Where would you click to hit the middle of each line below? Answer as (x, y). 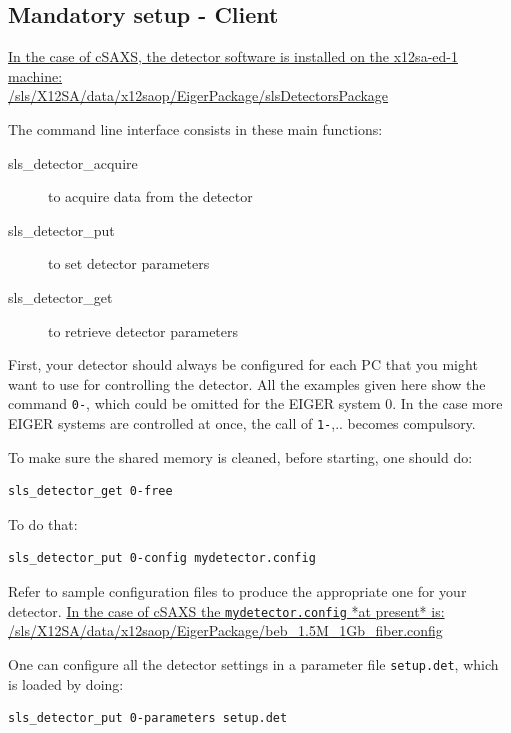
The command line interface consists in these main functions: (195, 128)
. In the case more (447, 403)
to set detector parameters (129, 263)
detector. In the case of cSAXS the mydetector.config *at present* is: (226, 610)
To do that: (43, 523)
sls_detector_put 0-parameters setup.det (148, 718)
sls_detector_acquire (73, 162)
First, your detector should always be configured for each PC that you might (243, 364)
